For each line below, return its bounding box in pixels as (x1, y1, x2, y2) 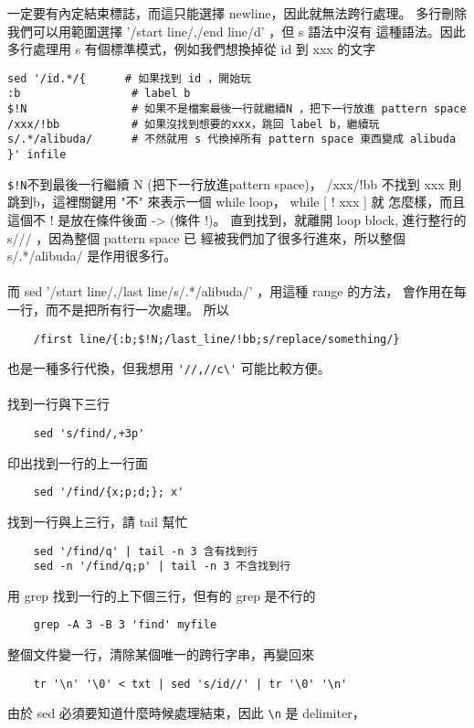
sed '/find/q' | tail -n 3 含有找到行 (33, 544, 258, 558)
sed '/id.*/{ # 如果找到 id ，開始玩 (7, 71, 251, 85)
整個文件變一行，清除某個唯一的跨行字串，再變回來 (7, 645, 314, 664)
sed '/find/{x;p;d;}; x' (33, 486, 184, 499)
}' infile (7, 148, 67, 162)
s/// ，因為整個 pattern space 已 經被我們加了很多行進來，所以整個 (7, 228, 406, 247)
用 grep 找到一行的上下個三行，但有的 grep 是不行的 (7, 585, 316, 605)
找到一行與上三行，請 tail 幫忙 (7, 511, 188, 530)
